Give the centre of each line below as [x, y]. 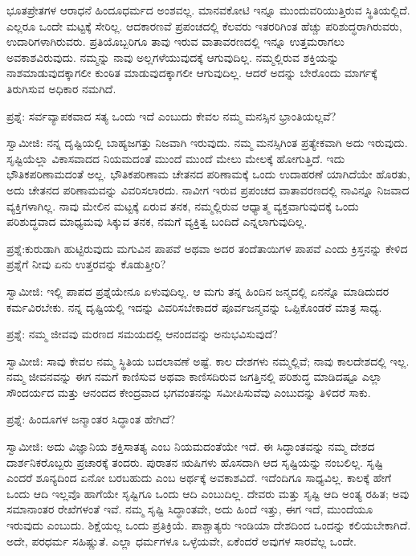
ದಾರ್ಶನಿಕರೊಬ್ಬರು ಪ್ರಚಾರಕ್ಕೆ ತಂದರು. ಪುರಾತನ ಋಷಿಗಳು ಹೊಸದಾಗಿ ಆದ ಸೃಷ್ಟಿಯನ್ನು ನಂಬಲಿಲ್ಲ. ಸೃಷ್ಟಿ [195, 462]
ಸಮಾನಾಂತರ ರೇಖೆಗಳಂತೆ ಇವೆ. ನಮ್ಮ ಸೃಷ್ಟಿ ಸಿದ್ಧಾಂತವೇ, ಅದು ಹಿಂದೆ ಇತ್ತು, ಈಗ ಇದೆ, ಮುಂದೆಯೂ [190, 509]
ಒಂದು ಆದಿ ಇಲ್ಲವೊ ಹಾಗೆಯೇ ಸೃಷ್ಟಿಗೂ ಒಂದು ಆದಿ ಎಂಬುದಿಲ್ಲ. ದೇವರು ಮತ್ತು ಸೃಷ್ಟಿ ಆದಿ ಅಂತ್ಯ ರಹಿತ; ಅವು [208, 493]
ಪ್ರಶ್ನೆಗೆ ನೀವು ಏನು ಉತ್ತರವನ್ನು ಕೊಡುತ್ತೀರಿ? [86, 264]
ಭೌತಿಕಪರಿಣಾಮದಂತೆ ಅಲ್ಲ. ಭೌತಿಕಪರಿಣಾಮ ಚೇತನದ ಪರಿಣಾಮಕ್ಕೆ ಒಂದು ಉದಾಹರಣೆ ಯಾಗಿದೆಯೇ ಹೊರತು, [208, 174]
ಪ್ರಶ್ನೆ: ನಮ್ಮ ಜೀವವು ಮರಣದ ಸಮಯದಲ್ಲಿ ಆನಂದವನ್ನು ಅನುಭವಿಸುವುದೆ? [142, 334]
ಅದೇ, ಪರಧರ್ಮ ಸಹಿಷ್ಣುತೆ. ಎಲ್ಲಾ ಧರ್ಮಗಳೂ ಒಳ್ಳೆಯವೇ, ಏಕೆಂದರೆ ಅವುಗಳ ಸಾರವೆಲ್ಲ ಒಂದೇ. [181, 540]
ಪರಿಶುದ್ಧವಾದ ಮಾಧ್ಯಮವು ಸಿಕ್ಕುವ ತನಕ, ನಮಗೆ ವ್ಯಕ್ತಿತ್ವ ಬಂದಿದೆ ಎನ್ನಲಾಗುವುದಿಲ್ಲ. [157, 221]
